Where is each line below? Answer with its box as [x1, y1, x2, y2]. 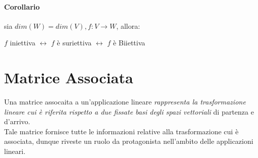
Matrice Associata [4, 67, 133, 88]
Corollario [4, 1, 40, 12]
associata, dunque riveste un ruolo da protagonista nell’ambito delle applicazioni [4, 136, 253, 146]
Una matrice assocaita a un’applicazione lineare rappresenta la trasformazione [4, 96, 246, 107]
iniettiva [10, 37, 35, 48]
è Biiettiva [113, 37, 145, 48]
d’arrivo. [4, 116, 30, 127]
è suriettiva [57, 37, 92, 48]
